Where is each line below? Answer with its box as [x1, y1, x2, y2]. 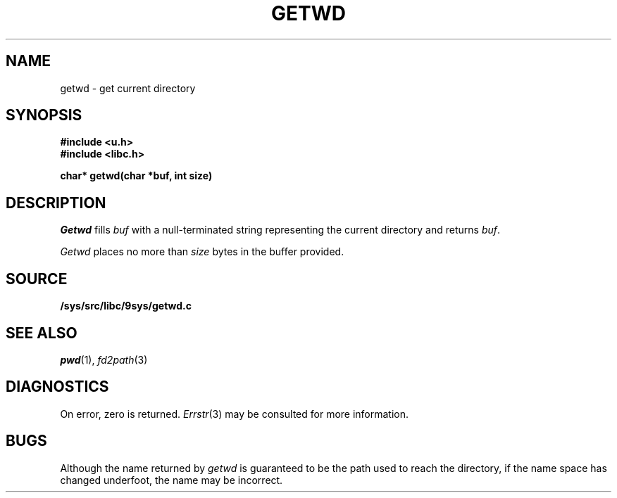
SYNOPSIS [6, 106, 82, 124]
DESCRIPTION [6, 193, 106, 212]
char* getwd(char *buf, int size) [60, 170, 213, 182]
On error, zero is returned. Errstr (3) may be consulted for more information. [60, 407, 409, 420]
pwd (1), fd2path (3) [60, 353, 148, 366]
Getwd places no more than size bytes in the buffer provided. [60, 245, 344, 258]
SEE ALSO [6, 324, 77, 342]
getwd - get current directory [60, 82, 196, 94]
